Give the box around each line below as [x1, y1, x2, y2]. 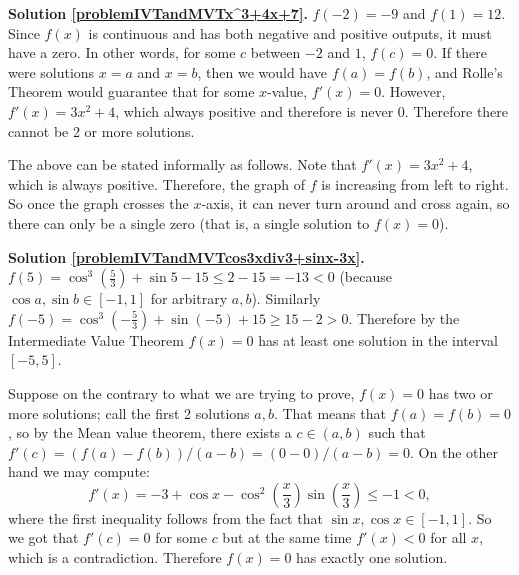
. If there [433, 42, 487, 63]
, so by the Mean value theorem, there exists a [8, 422, 292, 443]
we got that [8, 527, 79, 548]
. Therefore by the [348, 307, 460, 328]
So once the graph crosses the [8, 193, 189, 214]
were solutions [8, 61, 95, 82]
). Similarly [251, 288, 321, 309]
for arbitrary [150, 288, 228, 309]
